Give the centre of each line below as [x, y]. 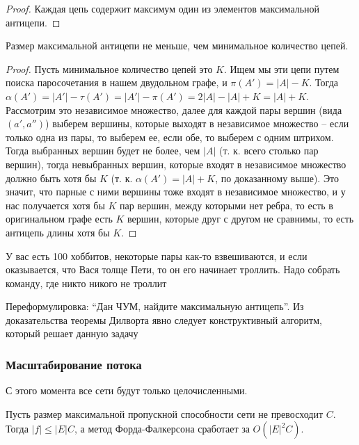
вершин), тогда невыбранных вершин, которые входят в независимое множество [176, 164]
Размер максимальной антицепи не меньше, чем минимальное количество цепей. [177, 46]
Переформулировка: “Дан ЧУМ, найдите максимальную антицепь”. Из [155, 306]
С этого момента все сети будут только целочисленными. [127, 390]
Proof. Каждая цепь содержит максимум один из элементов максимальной [163, 8]
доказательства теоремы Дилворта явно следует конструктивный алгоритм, [164, 319]
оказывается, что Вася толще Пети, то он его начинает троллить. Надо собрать [173, 269]
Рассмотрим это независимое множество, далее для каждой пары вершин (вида [174, 110]
